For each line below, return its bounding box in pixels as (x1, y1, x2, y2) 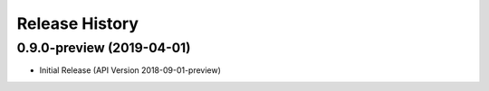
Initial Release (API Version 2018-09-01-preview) (39, 65, 222, 76)
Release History (16, 14, 139, 33)
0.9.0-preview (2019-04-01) (16, 40, 191, 56)
